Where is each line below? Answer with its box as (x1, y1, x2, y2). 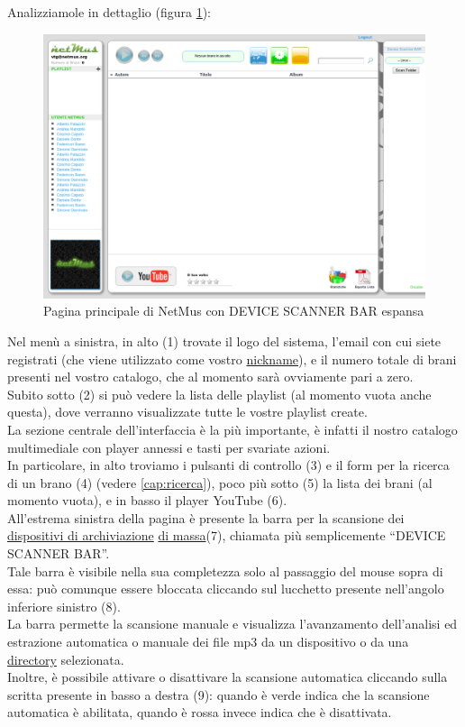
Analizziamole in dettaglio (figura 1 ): (7, 3, 212, 21)
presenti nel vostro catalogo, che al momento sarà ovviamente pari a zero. (7, 367, 414, 386)
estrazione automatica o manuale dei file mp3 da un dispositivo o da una (7, 632, 409, 651)
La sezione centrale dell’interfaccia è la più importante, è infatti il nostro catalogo (7, 419, 458, 438)
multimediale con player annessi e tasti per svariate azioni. (7, 437, 331, 456)
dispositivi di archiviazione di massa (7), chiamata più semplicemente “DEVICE (7, 526, 446, 545)
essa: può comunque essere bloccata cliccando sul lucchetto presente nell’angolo (7, 579, 444, 598)
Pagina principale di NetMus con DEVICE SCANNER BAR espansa (43, 301, 424, 320)
